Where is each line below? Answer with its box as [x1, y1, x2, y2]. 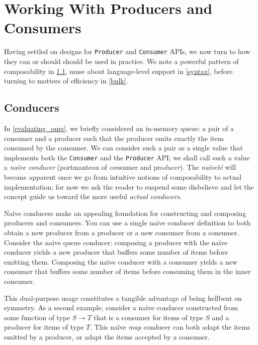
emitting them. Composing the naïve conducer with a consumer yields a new [4, 256, 238, 267]
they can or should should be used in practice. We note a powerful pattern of [4, 56, 239, 66]
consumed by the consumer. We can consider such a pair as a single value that [4, 142, 243, 153]
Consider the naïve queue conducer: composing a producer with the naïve [4, 237, 228, 247]
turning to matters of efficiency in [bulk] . [4, 75, 128, 86]
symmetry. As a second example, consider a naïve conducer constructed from [4, 302, 238, 313]
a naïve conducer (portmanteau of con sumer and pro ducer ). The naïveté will [4, 162, 236, 172]
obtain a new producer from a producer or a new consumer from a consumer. [4, 227, 239, 237]
